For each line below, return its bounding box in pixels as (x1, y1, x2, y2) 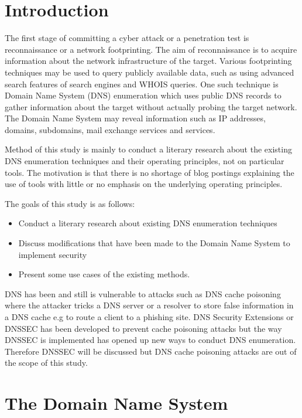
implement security (18, 248, 87, 260)
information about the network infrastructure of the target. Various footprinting (5, 55, 292, 67)
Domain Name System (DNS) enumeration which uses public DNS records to (5, 89, 282, 101)
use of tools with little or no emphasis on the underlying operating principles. (5, 178, 283, 190)
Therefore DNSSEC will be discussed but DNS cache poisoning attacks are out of (5, 345, 297, 357)
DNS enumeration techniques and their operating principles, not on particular (5, 155, 284, 167)
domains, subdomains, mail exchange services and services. (5, 123, 215, 135)
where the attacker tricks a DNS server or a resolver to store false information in (5, 299, 294, 311)
